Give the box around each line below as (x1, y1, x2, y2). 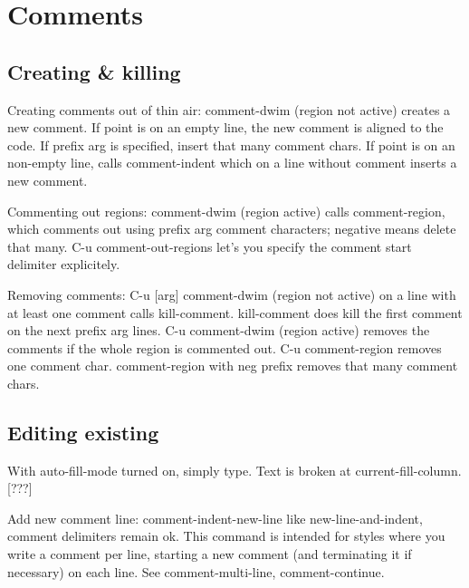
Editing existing (7, 418, 159, 446)
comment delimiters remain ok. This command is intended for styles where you (7, 526, 445, 545)
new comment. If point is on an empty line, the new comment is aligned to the (7, 118, 444, 137)
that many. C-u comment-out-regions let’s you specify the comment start (7, 236, 412, 255)
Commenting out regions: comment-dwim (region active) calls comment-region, (7, 201, 445, 220)
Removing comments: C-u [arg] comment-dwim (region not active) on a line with (7, 284, 456, 304)
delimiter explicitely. (7, 255, 120, 274)
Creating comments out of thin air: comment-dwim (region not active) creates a (7, 100, 451, 119)
